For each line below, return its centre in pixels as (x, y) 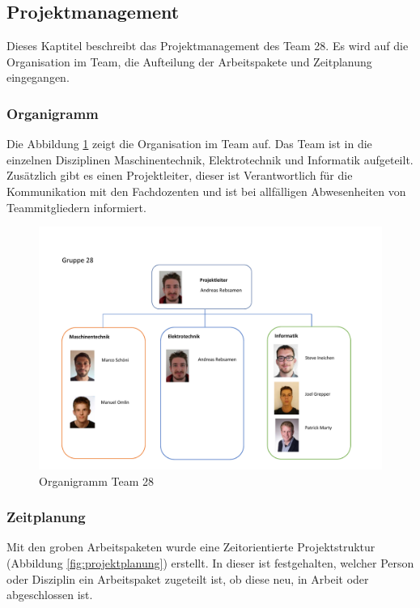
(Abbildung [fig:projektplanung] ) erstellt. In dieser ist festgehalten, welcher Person (210, 562)
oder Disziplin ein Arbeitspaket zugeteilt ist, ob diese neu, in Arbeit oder (188, 578)
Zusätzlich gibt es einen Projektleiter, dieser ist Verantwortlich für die (180, 175)
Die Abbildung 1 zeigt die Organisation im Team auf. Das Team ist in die (189, 144)
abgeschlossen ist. (50, 595)
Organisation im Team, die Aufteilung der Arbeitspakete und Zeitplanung (189, 61)
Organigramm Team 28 (97, 480)
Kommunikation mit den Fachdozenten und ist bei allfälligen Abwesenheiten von (206, 191)
